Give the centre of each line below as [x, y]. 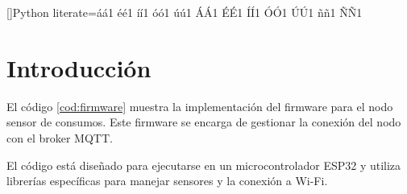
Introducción [79, 67]
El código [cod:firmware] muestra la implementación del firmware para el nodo [200, 106]
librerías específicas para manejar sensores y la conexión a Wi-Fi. [167, 181]
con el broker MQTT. [60, 137]
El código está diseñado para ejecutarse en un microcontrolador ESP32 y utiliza [204, 165]
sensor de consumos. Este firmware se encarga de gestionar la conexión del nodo [204, 122]
